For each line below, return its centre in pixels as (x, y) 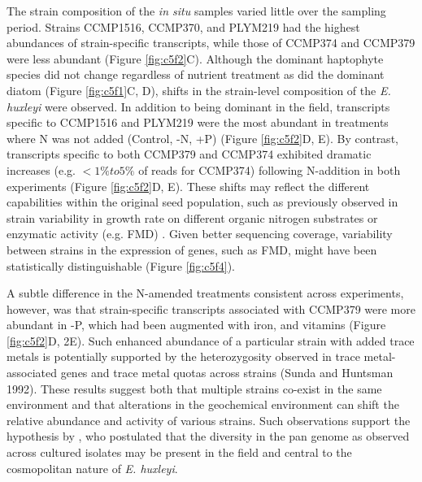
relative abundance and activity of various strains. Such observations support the (209, 420)
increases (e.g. (41, 169)
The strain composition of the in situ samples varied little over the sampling (196, 11)
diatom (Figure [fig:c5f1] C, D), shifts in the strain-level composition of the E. (199, 90)
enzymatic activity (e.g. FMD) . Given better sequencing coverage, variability (200, 234)
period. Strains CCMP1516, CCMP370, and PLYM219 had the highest (183, 26)
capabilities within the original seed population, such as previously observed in (202, 202)
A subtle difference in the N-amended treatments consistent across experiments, (205, 293)
